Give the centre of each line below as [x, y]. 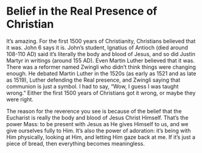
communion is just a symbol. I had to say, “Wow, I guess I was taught [92, 86]
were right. [20, 99]
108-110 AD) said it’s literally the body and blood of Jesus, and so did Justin [101, 54]
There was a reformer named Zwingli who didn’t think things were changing [101, 67]
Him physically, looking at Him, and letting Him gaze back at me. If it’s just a [101, 137]
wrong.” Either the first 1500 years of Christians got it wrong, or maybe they [101, 93]
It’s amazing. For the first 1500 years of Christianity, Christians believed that [101, 41]
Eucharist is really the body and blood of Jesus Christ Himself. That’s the [97, 118]
